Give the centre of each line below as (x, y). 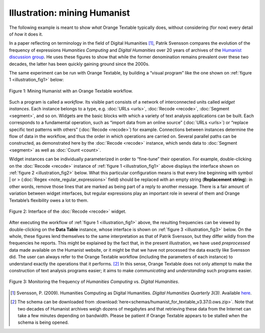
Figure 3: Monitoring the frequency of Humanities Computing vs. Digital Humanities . (94, 282)
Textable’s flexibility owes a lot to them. (49, 200)
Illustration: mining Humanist (69, 13)
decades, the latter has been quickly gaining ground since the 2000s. (79, 64)
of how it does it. (26, 34)
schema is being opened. (43, 322)
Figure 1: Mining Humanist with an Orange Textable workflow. (71, 91)
